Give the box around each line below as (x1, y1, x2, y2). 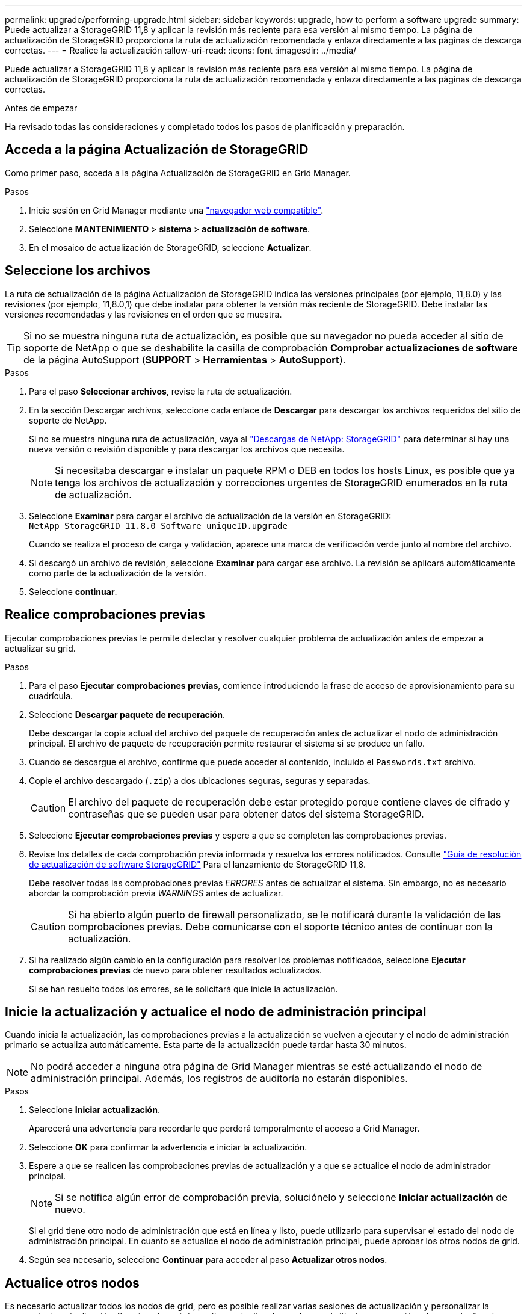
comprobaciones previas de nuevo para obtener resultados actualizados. (29, 964, 322, 975)
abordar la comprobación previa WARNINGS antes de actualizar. (29, 887, 283, 898)
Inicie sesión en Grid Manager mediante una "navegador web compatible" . (29, 205, 324, 215)
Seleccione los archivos (5, 263, 150, 279)
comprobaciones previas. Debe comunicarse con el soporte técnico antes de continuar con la (68, 920, 493, 933)
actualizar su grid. (5, 643, 76, 653)
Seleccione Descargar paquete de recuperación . (29, 709, 225, 720)
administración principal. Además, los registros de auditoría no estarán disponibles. (31, 1072, 408, 1085)
